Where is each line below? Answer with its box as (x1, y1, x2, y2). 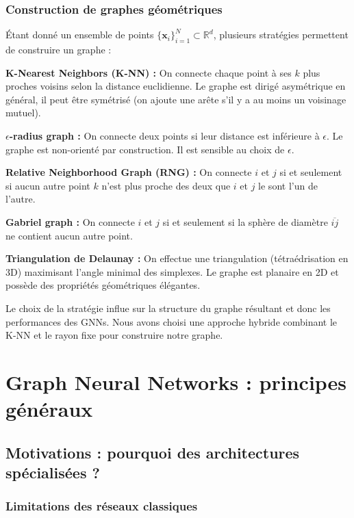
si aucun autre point (5, 178, 90, 192)
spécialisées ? (5, 462, 100, 483)
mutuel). (5, 105, 41, 120)
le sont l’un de (258, 178, 318, 192)
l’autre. (5, 192, 36, 206)
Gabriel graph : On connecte (5, 214, 135, 229)
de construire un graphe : (5, 42, 112, 57)
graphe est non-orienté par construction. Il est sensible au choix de (5, 142, 285, 156)
